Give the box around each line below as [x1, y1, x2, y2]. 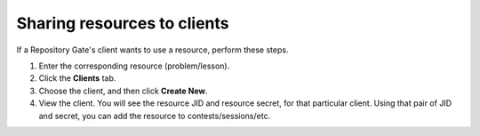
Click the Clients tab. [38, 73, 116, 84]
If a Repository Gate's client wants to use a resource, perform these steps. [16, 44, 289, 55]
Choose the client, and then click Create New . [38, 85, 208, 96]
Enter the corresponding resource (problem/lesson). [38, 60, 230, 71]
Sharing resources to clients [16, 13, 230, 33]
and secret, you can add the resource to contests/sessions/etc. [38, 110, 271, 121]
